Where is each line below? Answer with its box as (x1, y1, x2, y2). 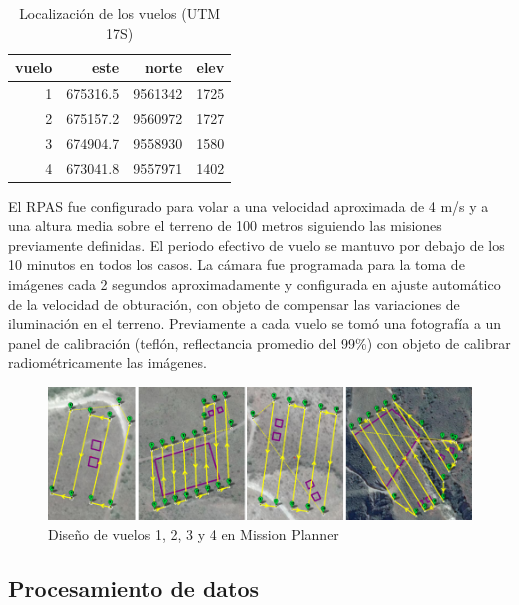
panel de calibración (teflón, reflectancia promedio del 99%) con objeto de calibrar (8, 332, 511, 353)
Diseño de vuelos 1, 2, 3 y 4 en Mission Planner (48, 523, 339, 544)
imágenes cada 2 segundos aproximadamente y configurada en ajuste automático (8, 274, 501, 295)
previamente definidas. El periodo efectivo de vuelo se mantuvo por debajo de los (8, 234, 505, 255)
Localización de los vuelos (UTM (19, 3, 221, 23)
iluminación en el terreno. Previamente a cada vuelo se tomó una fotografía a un (8, 313, 502, 334)
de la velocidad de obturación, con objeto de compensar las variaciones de (8, 293, 460, 314)
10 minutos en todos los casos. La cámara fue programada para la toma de (8, 254, 465, 275)
